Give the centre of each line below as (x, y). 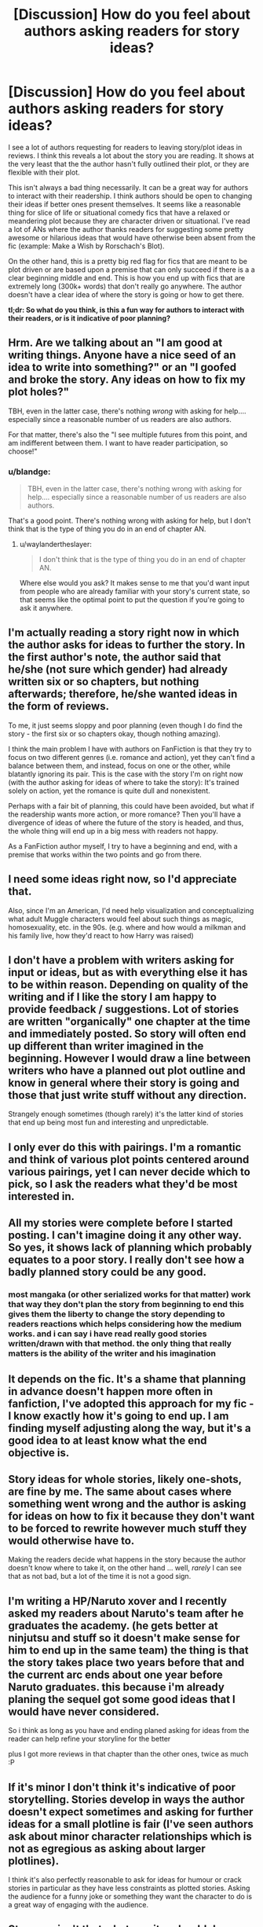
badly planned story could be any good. (107, 1272)
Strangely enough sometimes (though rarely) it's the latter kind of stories (126, 1114)
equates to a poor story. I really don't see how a (126, 1260)
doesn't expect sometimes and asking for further (131, 1812)
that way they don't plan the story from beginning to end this (126, 1305)
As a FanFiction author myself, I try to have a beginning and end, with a (123, 846)
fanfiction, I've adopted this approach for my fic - (131, 1403)
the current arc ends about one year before (116, 1674)
